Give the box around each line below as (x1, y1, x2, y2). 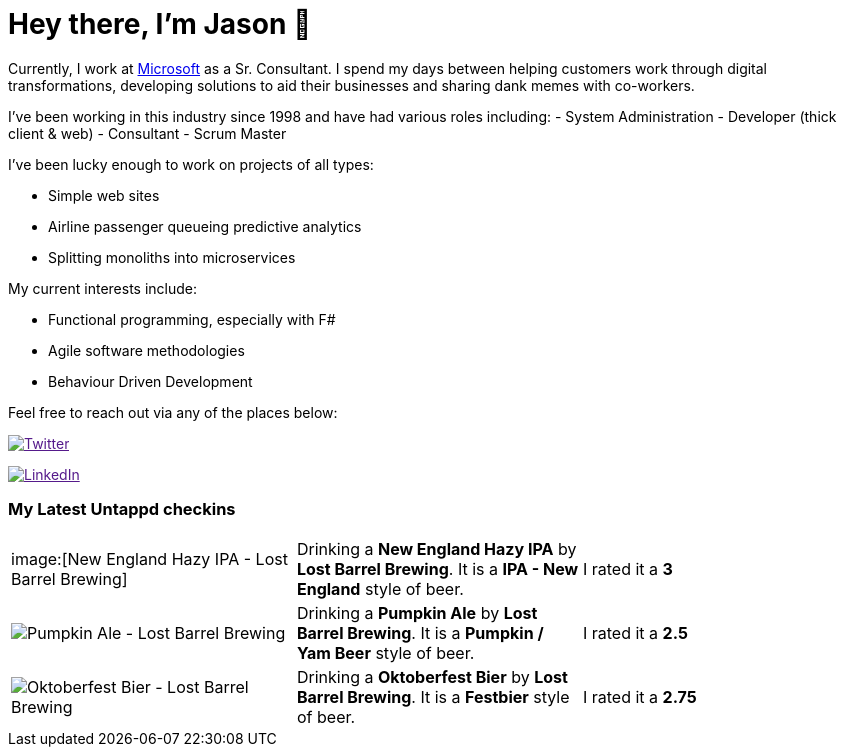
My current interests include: (8, 279, 197, 297)
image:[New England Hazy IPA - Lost (11, 548, 288, 569)
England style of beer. (296, 578, 464, 599)
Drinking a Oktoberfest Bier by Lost (296, 666, 568, 687)
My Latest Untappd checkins (8, 499, 236, 520)
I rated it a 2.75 (582, 686, 697, 707)
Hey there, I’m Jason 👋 (8, 7, 312, 41)
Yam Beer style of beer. (296, 642, 475, 663)
